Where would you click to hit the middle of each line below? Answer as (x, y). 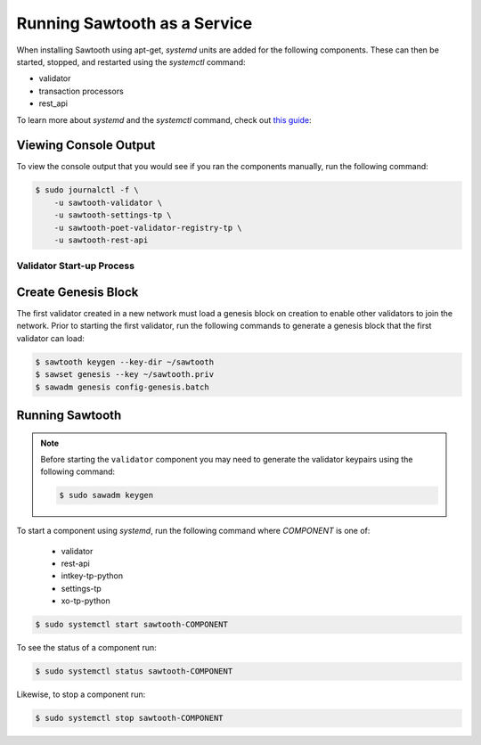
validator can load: (50, 338)
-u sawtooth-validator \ (108, 202)
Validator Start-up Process (76, 266)
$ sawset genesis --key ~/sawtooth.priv (124, 375)
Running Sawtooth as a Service (135, 23)
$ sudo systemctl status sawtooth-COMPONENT (134, 671)
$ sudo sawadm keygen (106, 495)
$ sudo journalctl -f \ (87, 190)
